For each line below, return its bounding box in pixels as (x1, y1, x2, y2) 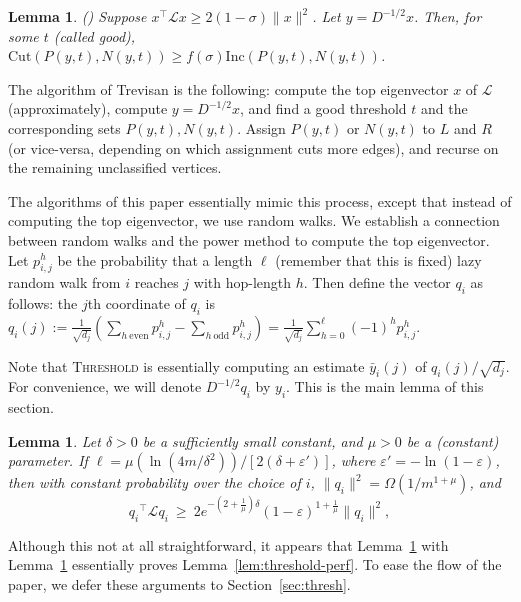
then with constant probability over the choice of (8, 472, 301, 493)
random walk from (8, 272, 121, 293)
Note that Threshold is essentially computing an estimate (8, 355, 365, 376)
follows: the (8, 293, 78, 314)
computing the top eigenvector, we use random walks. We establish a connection (8, 210, 500, 231)
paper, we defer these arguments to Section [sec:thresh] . (8, 573, 351, 594)
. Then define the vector (303, 272, 451, 293)
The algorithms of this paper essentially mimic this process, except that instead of (8, 190, 512, 211)
